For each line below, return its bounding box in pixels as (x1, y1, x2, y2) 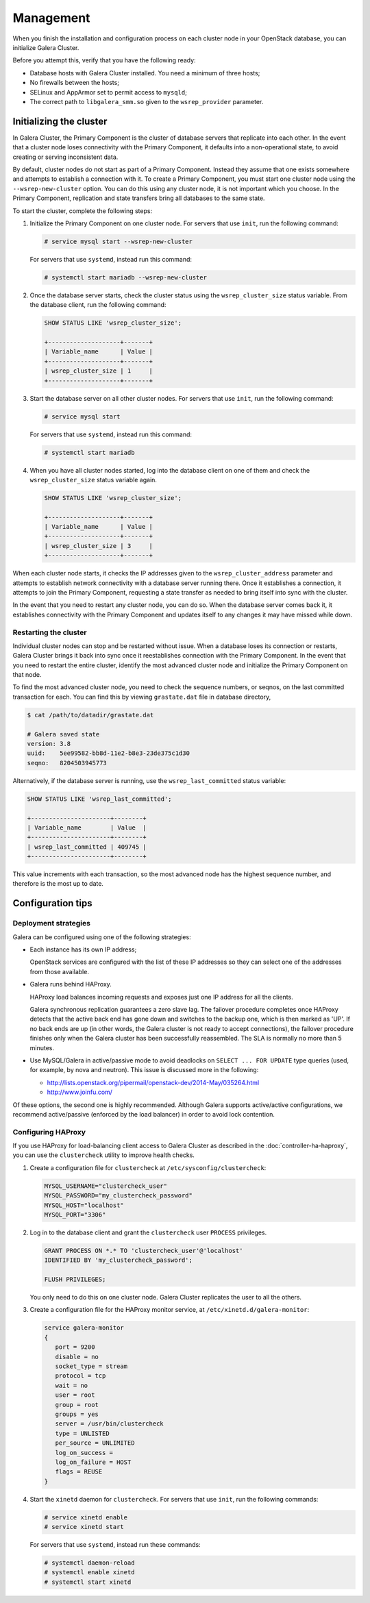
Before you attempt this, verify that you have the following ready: (12, 56, 196, 64)
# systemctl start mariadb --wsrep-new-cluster (44, 273, 207, 281)
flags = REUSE (55, 1468, 103, 1476)
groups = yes (55, 1410, 99, 1418)
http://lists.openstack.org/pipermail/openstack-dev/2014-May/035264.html (47, 1078, 260, 1086)
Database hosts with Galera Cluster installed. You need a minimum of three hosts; (29, 69, 260, 77)
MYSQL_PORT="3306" (44, 1210, 106, 1219)
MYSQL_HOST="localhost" (44, 1201, 125, 1209)
